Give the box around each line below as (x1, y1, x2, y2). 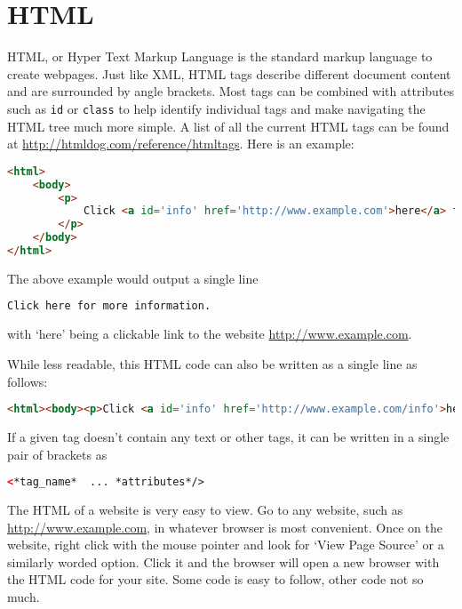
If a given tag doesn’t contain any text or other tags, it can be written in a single (7, 428, 450, 445)
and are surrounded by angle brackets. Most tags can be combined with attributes (7, 82, 455, 100)
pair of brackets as (7, 445, 108, 463)
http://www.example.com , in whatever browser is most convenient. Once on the (7, 517, 442, 536)
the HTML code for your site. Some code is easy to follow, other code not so (7, 570, 424, 589)
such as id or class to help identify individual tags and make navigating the (7, 99, 426, 117)
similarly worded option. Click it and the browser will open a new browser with (7, 552, 440, 571)
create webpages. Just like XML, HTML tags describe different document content (7, 64, 451, 83)
